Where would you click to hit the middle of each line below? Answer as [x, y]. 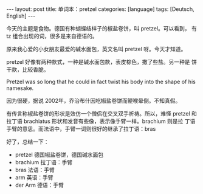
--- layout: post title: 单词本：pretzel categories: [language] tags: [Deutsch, [100, 9]
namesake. [20, 88]
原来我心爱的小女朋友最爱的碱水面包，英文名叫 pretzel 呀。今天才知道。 [96, 49]
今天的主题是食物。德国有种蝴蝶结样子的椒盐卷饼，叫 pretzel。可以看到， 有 [102, 28]
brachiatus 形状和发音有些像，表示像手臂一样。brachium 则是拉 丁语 [109, 121]
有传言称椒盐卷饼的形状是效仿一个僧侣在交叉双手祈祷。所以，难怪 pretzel [98, 113]
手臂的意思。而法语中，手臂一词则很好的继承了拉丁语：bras [81, 129]
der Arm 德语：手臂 [40, 185]
